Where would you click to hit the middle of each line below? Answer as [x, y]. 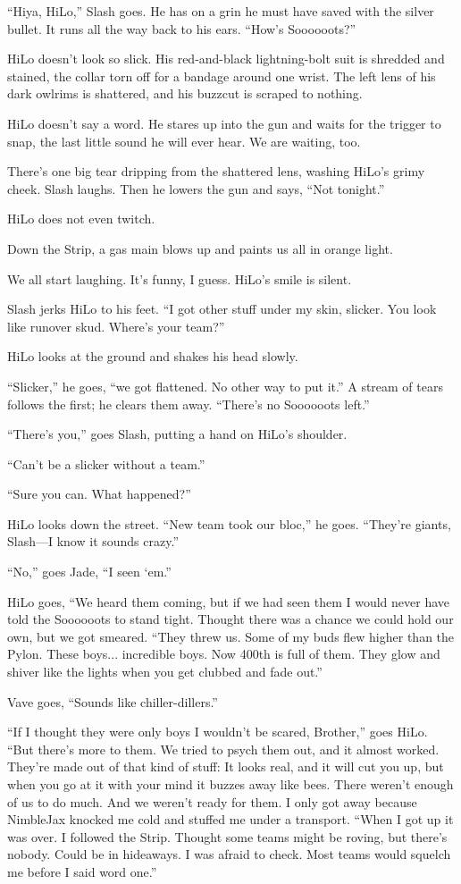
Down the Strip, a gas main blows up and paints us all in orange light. [200, 248]
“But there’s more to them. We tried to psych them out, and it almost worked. [223, 749]
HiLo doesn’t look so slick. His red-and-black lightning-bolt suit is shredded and [226, 59]
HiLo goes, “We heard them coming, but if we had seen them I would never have [229, 601]
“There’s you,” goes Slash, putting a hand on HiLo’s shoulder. [177, 434]
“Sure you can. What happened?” [99, 494]
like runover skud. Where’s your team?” [116, 326]
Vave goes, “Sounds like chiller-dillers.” [113, 701]
